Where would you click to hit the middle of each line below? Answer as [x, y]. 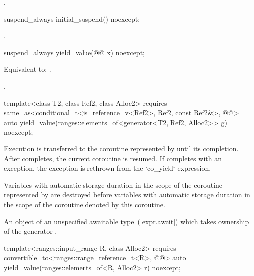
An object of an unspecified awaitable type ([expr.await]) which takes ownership [127, 221]
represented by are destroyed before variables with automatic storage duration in [127, 195]
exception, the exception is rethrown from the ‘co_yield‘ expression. [108, 168]
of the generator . [31, 231]
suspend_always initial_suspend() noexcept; [72, 19]
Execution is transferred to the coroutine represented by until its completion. [121, 148]
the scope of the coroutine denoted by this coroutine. [85, 204]
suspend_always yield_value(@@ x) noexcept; [74, 52]
